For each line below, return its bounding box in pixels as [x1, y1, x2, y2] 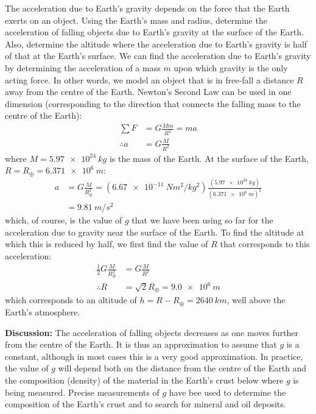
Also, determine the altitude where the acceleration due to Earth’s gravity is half [5, 37, 307, 50]
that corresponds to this [220, 237, 310, 250]
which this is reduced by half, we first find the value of [5, 237, 208, 250]
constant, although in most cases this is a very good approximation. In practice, [5, 349, 303, 362]
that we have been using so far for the [132, 214, 273, 226]
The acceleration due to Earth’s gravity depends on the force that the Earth [5, 2, 290, 14]
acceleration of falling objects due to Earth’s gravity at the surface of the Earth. [5, 26, 304, 38]
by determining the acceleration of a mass [5, 61, 161, 74]
